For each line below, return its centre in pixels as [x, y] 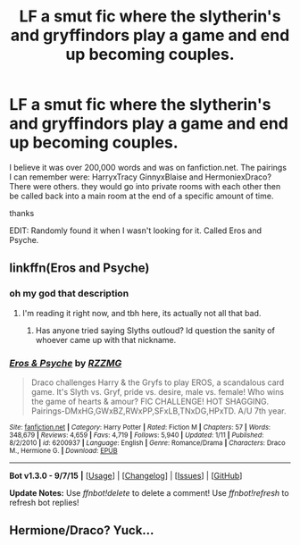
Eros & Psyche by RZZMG [66, 363]
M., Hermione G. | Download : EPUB [63, 450]
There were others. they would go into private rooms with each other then [145, 186]
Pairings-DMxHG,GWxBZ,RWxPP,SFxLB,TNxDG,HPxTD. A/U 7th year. [159, 411]
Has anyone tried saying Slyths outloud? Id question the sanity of [155, 330]
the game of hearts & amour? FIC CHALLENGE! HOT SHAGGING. [150, 401]
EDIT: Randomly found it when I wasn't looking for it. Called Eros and [135, 231]
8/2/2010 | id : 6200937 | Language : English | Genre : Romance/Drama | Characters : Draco [147, 443]
